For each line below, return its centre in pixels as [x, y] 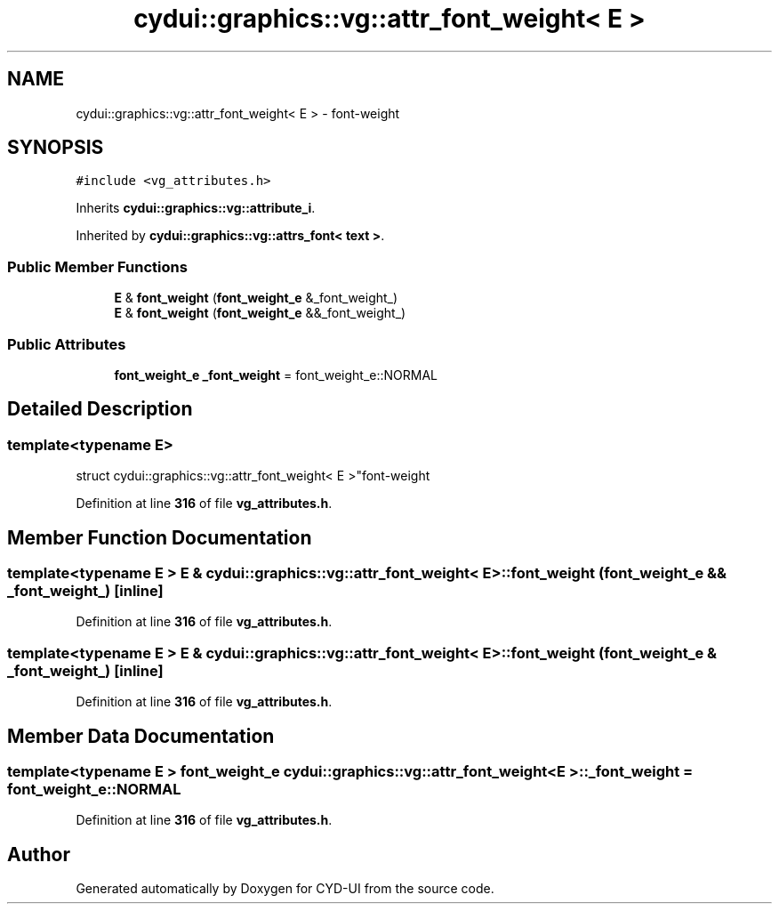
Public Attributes [67, 344]
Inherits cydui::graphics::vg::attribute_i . [196, 208]
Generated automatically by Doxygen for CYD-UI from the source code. [285, 889]
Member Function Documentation [160, 537]
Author [39, 854]
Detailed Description [100, 409]
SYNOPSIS [56, 148]
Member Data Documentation [141, 736]
